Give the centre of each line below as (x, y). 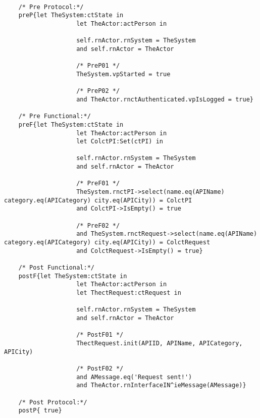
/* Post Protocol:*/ (53, 402)
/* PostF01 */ (100, 335)
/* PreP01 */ (98, 66)
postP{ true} (40, 411)
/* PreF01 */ (98, 184)
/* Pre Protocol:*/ (51, 7)
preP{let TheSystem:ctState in (71, 15)
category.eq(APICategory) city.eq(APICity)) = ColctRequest (107, 243)
